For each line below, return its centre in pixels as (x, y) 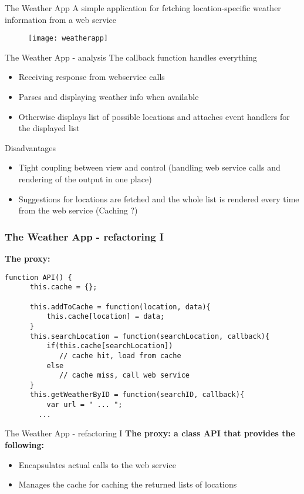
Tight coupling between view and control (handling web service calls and (149, 167)
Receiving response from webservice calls (92, 77)
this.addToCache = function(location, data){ (120, 307)
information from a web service (60, 19)
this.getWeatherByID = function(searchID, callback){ (137, 395)
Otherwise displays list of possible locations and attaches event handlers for (154, 116)
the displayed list (49, 128)
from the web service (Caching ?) (78, 210)
